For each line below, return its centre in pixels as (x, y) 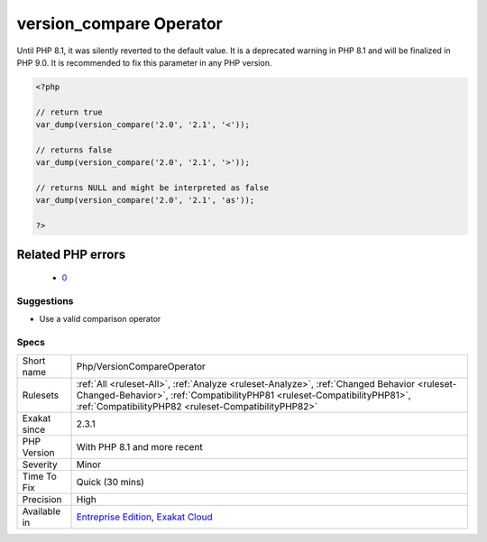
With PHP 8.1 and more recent (139, 446)
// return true (69, 112)
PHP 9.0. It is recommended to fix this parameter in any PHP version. (144, 62)
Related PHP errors (71, 254)
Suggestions (45, 300)
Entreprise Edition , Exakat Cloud (145, 517)
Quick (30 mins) (110, 482)
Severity (40, 464)
